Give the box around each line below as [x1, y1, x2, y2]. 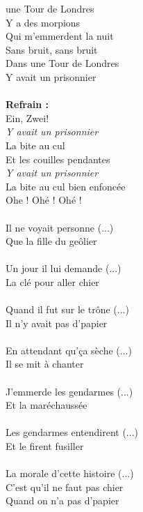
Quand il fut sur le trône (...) [6, 302, 129, 317]
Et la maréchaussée [6, 398, 87, 412]
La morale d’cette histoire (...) [6, 466, 134, 481]
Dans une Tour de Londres [6, 56, 119, 70]
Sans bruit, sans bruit [6, 42, 98, 57]
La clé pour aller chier [6, 274, 99, 289]
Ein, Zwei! [6, 110, 49, 125]
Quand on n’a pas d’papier [6, 493, 119, 508]
